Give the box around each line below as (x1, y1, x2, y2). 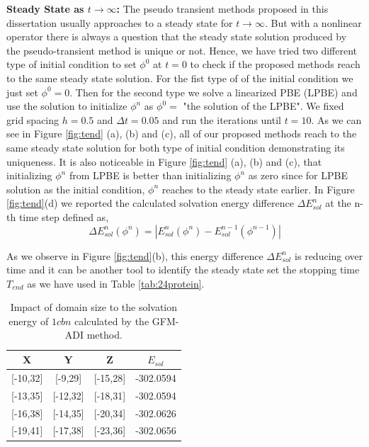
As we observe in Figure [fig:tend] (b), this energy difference (6, 248, 263, 263)
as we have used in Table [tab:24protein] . (27, 276, 205, 290)
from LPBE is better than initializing (69, 168, 232, 183)
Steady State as (6, 1, 84, 16)
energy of (8, 313, 49, 328)
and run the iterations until (162, 112, 281, 127)
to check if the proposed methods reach (190, 57, 361, 72)
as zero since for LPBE (248, 168, 348, 183)
